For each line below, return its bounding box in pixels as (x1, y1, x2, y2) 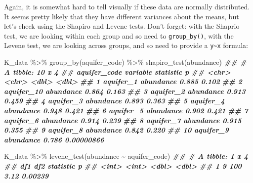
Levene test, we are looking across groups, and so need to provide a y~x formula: (4, 40, 248, 50)
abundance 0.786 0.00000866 (4, 134, 104, 144)
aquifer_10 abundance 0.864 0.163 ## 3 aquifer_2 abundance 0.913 (4, 86, 246, 96)
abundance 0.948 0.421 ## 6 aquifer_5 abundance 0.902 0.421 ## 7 (4, 105, 248, 116)
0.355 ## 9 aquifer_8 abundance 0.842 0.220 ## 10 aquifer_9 (4, 125, 229, 135)
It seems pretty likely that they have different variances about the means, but (4, 11, 239, 21)
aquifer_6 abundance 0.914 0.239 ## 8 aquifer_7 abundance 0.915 (4, 115, 242, 125)
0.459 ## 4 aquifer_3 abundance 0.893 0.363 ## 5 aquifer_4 (4, 95, 225, 106)
